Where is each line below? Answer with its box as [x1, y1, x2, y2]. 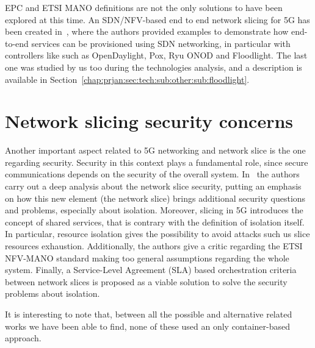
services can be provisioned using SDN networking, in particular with [31, 37, 291, 49]
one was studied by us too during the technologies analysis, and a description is [5, 60, 302, 73]
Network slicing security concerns [5, 108, 294, 133]
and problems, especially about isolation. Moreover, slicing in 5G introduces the [5, 204, 303, 216]
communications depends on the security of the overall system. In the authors [5, 168, 300, 180]
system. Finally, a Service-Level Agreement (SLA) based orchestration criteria [5, 263, 297, 276]
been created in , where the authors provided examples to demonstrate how [5, 25, 289, 38]
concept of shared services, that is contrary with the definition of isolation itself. [5, 215, 305, 228]
